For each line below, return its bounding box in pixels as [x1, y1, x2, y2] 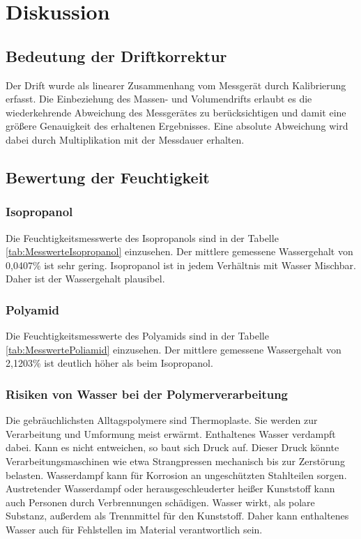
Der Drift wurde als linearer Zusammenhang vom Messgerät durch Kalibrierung [6, 77, 346, 92]
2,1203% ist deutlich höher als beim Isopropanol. [6, 356, 213, 370]
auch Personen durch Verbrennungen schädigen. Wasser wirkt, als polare [6, 494, 315, 509]
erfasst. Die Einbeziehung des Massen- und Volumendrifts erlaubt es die [6, 91, 312, 106]
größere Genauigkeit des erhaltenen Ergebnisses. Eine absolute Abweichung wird [6, 119, 348, 133]
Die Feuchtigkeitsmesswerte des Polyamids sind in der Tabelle [6, 328, 269, 343]
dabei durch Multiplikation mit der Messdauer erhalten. [6, 132, 245, 146]
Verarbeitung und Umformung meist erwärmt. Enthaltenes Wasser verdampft [6, 426, 336, 441]
